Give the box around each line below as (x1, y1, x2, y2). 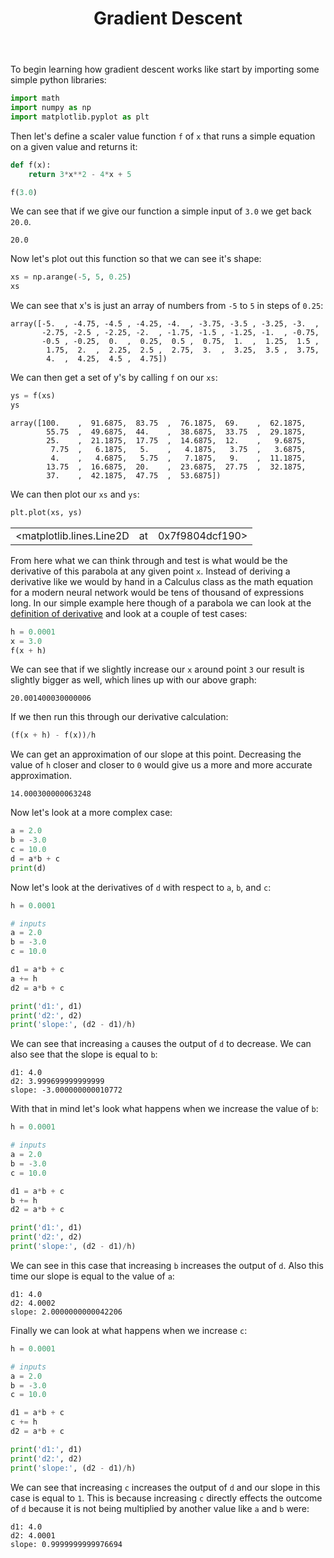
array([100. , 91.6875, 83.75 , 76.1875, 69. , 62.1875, (10, 418, 307, 428)
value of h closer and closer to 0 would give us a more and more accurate (10, 759, 313, 771)
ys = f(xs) (10, 391, 56, 401)
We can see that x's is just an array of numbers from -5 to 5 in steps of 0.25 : (10, 300, 324, 312)
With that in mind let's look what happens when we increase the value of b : (10, 1103, 319, 1115)
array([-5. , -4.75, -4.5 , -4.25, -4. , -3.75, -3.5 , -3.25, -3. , (10, 319, 320, 329)
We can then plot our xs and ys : (10, 488, 140, 500)
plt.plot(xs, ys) (10, 507, 83, 517)
